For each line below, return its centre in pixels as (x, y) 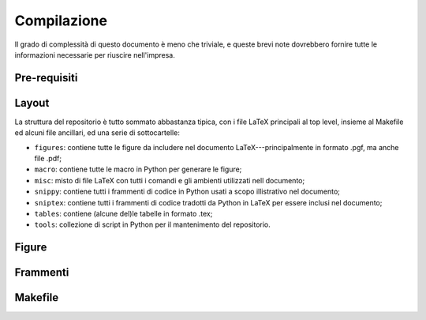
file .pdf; (48, 159)
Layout (32, 103)
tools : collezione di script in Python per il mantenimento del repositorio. (153, 224)
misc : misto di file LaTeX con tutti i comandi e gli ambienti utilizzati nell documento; (170, 180)
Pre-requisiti (46, 78)
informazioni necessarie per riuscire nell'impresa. (95, 55)
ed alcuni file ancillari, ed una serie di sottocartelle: (97, 133)
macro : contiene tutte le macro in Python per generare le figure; (138, 169)
